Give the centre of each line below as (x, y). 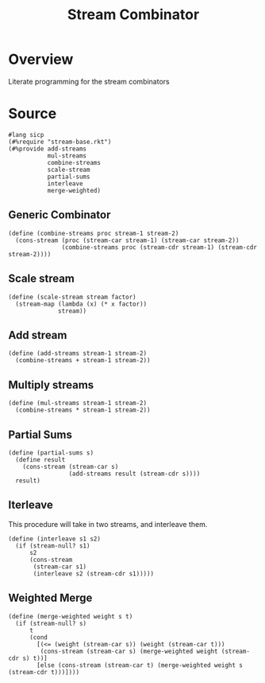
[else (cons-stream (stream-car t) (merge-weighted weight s (140, 665)
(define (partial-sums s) (51, 453)
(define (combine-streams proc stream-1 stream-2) (94, 233)
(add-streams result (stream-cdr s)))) (134, 474)
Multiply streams (51, 385)
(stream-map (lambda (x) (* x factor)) (81, 304)
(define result (40, 459)
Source (33, 114)
